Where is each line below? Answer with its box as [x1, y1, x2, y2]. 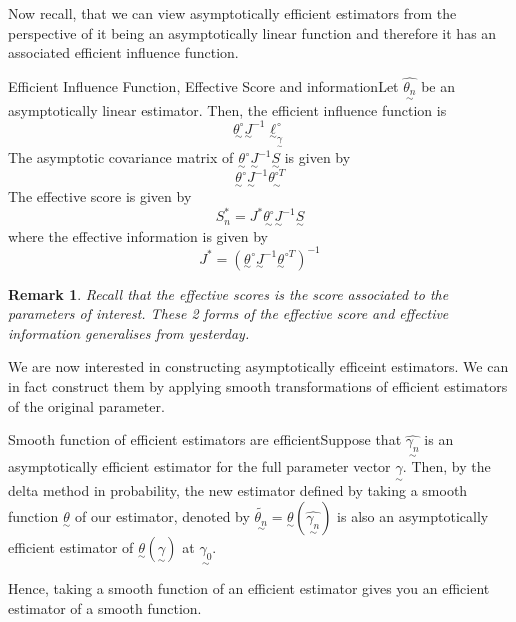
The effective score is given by [8, 186, 192, 207]
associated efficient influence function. [8, 42, 239, 63]
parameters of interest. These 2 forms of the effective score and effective [8, 303, 449, 324]
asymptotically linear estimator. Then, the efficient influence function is [8, 99, 447, 120]
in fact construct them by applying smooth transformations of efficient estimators [8, 376, 508, 397]
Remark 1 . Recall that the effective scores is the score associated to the [8, 283, 449, 304]
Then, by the [411, 456, 491, 477]
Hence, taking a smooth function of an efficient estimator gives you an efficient [8, 578, 490, 599]
